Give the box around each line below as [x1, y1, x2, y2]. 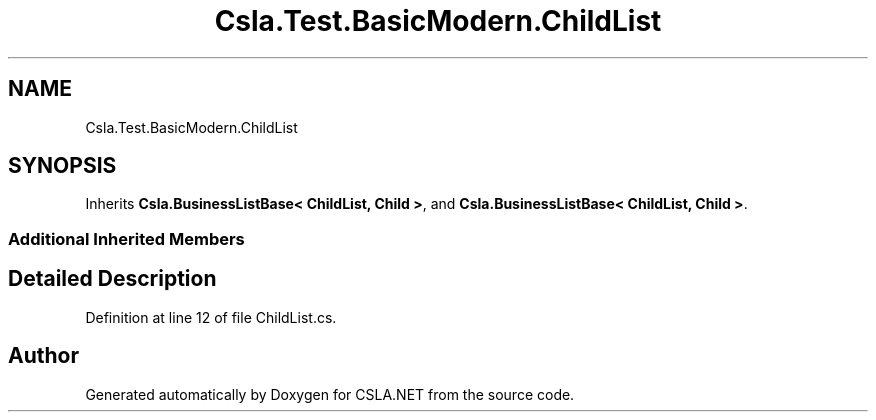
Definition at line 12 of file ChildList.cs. [85, 308, 337, 326]
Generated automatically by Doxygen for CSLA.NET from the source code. [85, 385, 575, 403]
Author [8, 343, 79, 369]
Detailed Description [8, 266, 217, 292]
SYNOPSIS [8, 153, 117, 179]
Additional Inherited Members [8, 228, 245, 249]
